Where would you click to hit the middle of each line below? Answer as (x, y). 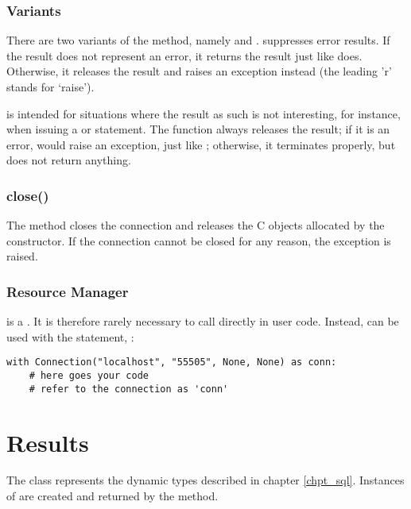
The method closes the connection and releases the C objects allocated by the (196, 225)
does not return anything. (69, 160)
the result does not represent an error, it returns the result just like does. (184, 55)
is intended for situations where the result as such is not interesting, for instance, (204, 113)
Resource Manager (68, 291)
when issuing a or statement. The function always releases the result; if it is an (198, 129)
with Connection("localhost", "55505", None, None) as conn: (172, 362)
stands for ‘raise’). (50, 87)
